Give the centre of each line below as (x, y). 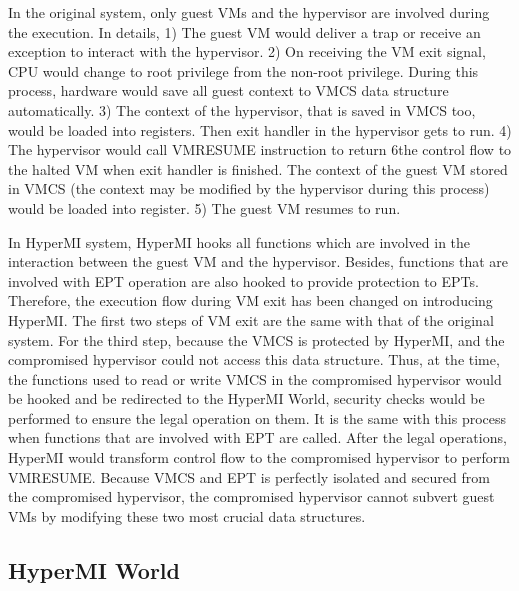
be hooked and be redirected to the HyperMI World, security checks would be (246, 398)
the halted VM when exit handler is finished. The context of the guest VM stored (258, 168)
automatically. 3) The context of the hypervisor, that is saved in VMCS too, (242, 109)
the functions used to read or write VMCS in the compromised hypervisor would (255, 378)
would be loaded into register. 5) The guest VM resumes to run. (204, 207)
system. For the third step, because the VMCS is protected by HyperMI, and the (256, 339)
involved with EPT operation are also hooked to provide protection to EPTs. (243, 280)
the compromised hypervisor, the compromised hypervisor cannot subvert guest (251, 496)
